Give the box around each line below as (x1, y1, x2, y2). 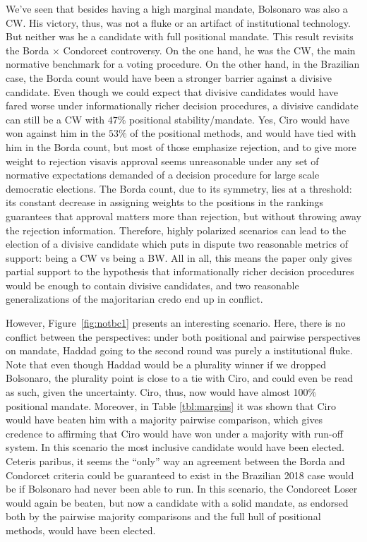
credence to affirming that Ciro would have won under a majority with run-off (6, 426, 343, 440)
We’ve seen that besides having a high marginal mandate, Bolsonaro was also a (6, 1, 348, 16)
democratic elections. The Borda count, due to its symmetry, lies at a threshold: (6, 181, 352, 195)
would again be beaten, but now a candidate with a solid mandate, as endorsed (6, 495, 349, 510)
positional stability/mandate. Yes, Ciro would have (129, 112, 349, 126)
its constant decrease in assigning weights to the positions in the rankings (6, 195, 323, 210)
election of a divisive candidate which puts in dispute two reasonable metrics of (6, 236, 349, 251)
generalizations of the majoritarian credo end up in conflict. (6, 291, 263, 306)
